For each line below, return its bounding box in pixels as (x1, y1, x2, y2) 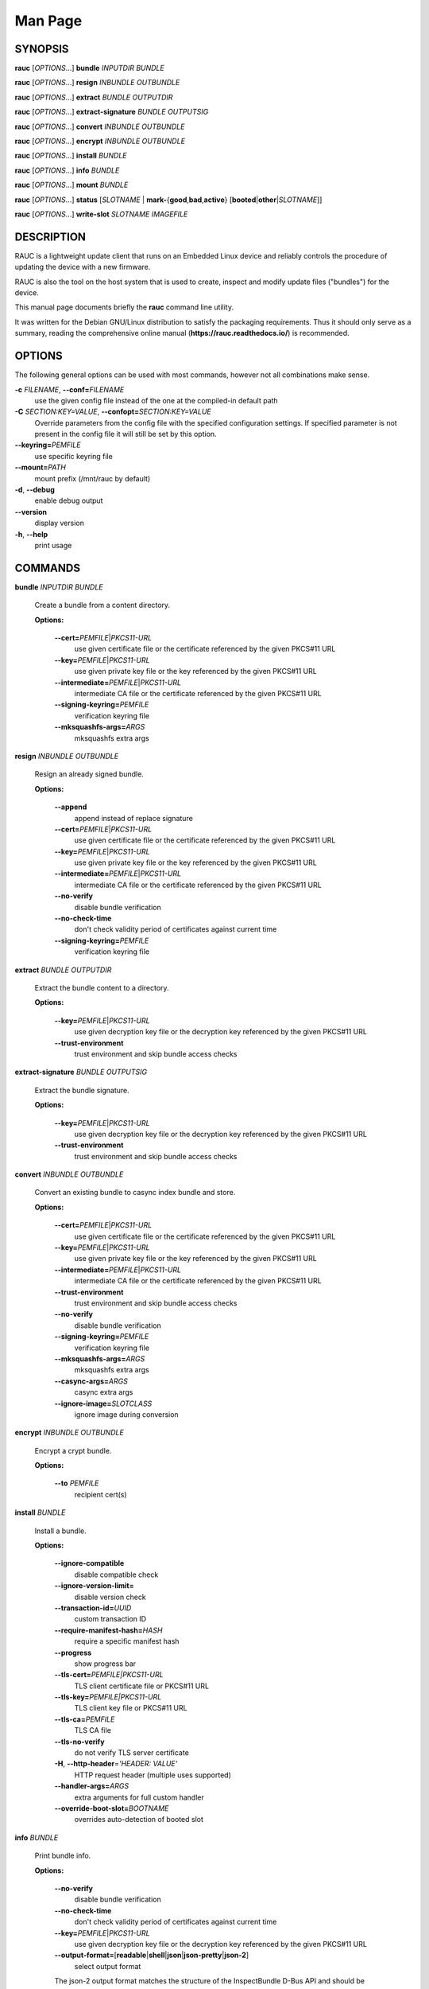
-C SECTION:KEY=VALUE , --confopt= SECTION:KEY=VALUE (14, 407, 212, 417)
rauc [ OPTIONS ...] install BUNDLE (14, 151, 127, 161)
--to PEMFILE (54, 1478, 99, 1488)
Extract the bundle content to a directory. (34, 983, 170, 992)
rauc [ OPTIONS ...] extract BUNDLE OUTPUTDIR (14, 92, 173, 102)
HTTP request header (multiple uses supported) (74, 1770, 232, 1780)
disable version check (74, 1592, 146, 1602)
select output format (74, 1961, 141, 1971)
